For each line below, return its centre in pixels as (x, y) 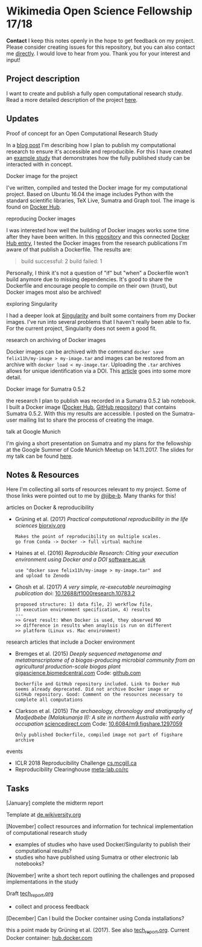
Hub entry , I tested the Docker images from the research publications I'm (97, 243)
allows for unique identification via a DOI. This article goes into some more (99, 371)
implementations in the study (42, 882)
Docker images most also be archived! (54, 292)
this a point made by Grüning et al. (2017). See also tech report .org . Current (98, 930)
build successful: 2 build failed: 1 (62, 261)
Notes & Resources (43, 475)
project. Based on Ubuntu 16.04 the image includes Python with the (90, 194)
